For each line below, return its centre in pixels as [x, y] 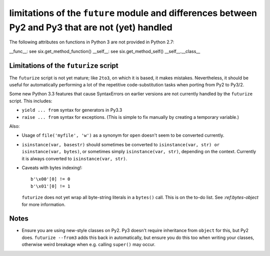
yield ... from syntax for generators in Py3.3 [72, 110]
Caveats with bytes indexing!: [52, 168]
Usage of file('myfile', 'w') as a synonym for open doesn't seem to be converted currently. [123, 135]
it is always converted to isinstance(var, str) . [74, 158]
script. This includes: [31, 101]
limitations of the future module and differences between [133, 13]
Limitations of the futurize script [64, 66]
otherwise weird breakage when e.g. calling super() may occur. [89, 245]
